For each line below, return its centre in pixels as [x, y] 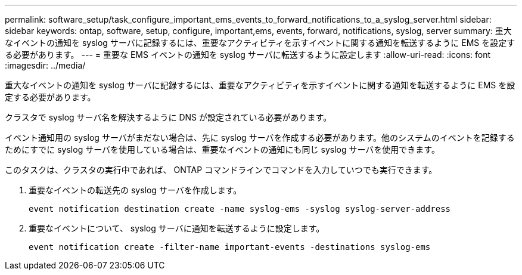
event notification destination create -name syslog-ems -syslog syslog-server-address [240, 209]
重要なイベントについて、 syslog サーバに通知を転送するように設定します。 [177, 228]
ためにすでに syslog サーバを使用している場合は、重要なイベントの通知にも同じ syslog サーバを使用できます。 [222, 149]
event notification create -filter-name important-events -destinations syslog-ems [230, 247]
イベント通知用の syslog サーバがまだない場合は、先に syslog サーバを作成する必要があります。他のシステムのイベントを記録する [260, 137]
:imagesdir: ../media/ [45, 65]
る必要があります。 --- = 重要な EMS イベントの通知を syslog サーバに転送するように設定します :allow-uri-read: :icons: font [248, 55]
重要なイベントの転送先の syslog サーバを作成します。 [135, 190]
